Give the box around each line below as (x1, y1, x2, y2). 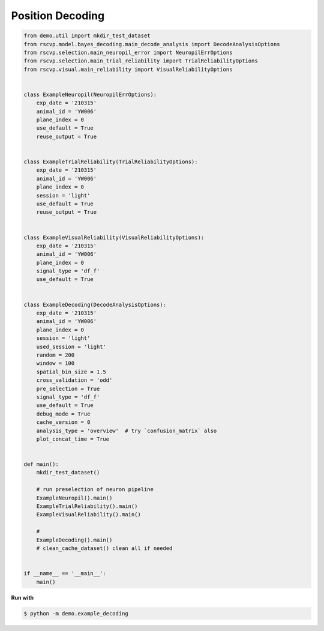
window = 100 (36, 360, 75, 367)
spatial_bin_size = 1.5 (36, 368, 106, 375)
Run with (11, 594, 34, 601)
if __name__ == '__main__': (23, 570, 106, 577)
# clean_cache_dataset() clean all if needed (36, 545, 173, 552)
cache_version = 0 (36, 419, 91, 426)
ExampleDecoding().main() (36, 536, 113, 543)
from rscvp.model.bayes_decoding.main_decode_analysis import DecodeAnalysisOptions (23, 41, 280, 47)
